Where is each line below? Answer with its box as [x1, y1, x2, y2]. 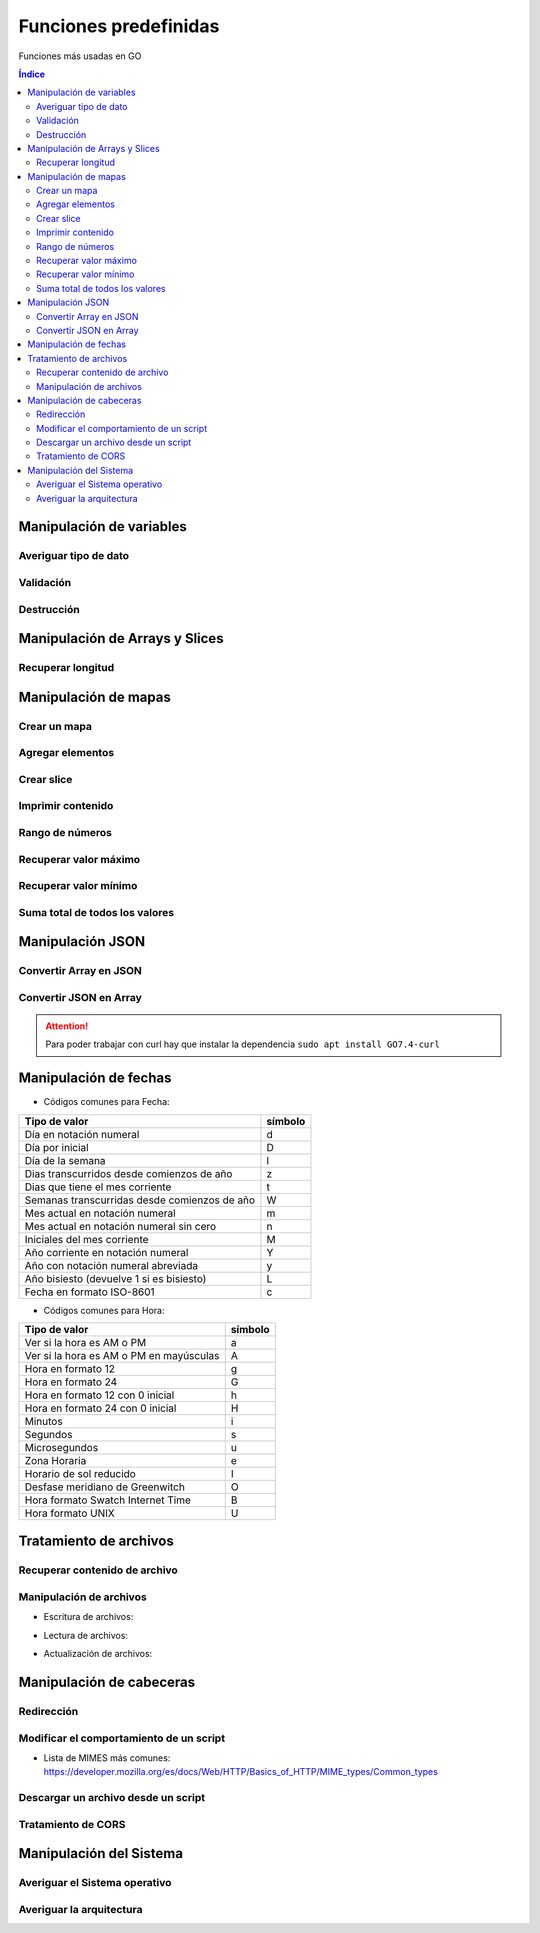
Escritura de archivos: [43, 1611, 134, 1623]
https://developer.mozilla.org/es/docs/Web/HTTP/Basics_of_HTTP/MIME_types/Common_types [43, 1766, 439, 1778]
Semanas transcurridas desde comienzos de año [24, 1193, 255, 1207]
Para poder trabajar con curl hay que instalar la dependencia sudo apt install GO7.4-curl [45, 1038, 440, 1050]
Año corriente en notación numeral [24, 1245, 189, 1259]
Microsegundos [24, 1441, 99, 1455]
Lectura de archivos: [43, 1629, 129, 1641]
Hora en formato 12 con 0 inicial [24, 1388, 175, 1402]
